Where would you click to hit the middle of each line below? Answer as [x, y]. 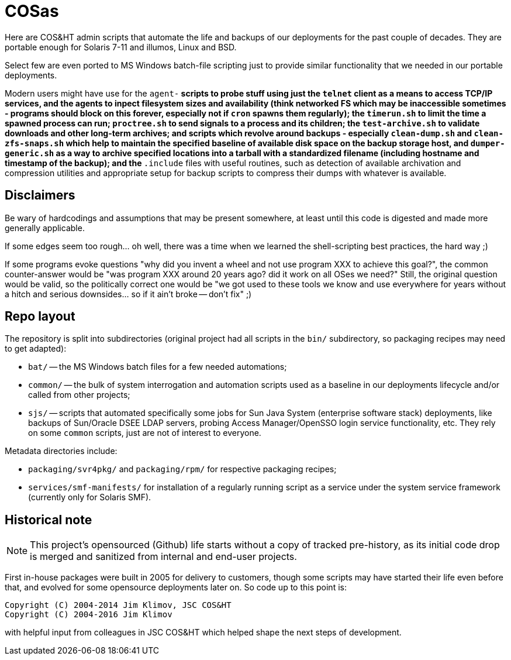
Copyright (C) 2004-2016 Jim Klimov [89, 615]
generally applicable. [45, 228]
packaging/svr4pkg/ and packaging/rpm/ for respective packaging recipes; [182, 469]
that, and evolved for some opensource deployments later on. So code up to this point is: [176, 587]
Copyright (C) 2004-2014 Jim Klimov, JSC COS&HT [118, 605]
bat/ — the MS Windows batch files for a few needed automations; [158, 367]
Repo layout [40, 317]
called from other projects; [79, 395]
